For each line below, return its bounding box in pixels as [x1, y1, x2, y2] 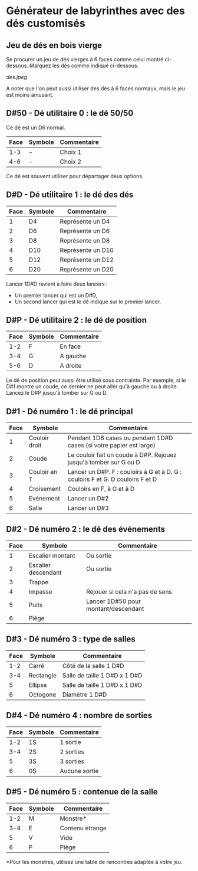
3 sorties [60, 757, 84, 765]
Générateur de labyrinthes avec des [6, 4, 186, 18]
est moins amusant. [6, 91, 54, 98]
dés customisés [6, 17, 85, 30]
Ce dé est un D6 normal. [6, 124, 65, 131]
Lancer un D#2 [67, 495, 109, 503]
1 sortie [60, 738, 81, 746]
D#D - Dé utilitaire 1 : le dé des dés [6, 190, 134, 200]
